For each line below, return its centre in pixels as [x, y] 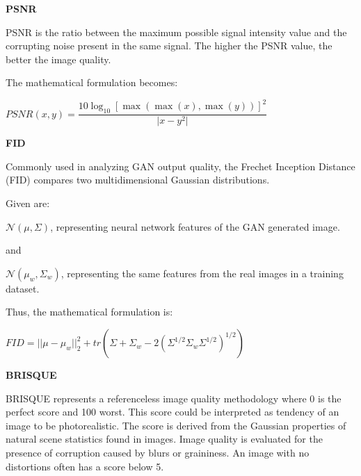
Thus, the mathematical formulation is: [89, 312]
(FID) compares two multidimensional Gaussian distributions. [138, 180]
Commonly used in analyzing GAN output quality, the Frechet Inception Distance [180, 166]
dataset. [23, 288]
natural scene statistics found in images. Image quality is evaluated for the [164, 439]
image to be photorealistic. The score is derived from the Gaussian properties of [176, 425]
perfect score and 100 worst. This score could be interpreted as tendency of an [173, 412]
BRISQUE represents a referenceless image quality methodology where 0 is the [174, 398]
